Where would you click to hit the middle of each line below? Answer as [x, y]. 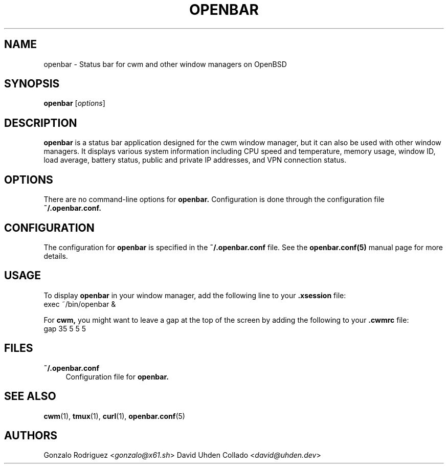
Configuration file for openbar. [117, 376]
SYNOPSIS [32, 84]
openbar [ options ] [74, 103]
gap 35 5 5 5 [65, 328]
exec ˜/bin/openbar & [80, 304]
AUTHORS [31, 435]
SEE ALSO [30, 396]
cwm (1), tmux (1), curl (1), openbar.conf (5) [114, 416]
